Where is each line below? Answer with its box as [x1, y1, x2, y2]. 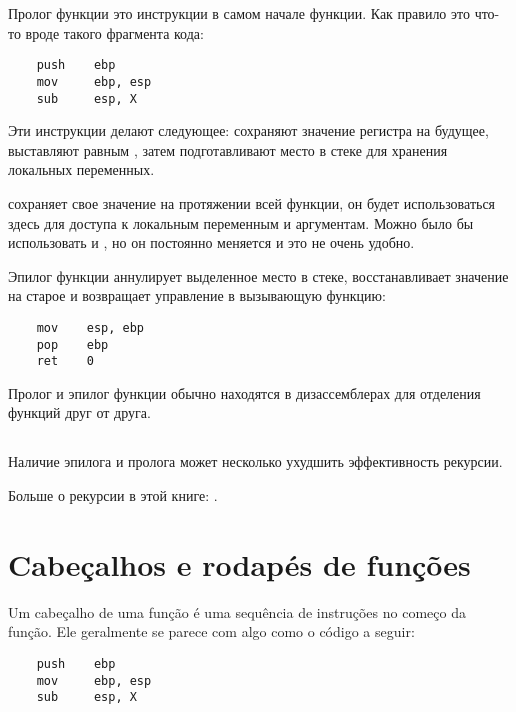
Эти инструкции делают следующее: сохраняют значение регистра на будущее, [8, 120, 489, 141]
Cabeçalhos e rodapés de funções [8, 543, 471, 584]
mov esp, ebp [36, 320, 145, 335]
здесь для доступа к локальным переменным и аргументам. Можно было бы [8, 212, 474, 233]
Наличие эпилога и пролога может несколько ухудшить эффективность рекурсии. [8, 451, 503, 472]
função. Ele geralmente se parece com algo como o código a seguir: [8, 621, 415, 642]
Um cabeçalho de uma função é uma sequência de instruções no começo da [8, 601, 466, 622]
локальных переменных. [8, 159, 155, 180]
